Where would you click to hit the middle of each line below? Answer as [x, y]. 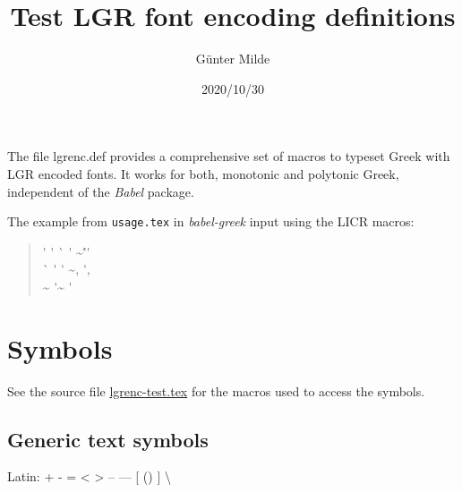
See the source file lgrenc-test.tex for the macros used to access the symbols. [216, 390]
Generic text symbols [108, 439]
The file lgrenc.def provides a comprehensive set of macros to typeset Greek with [229, 156]
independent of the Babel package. [101, 191]
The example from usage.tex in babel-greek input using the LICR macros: [211, 221]
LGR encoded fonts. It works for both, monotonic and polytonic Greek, [203, 173]
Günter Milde [233, 59]
